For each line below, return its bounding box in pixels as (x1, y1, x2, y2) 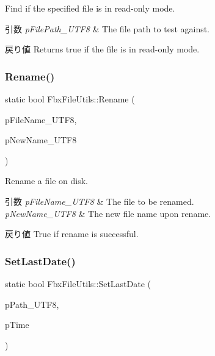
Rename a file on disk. (5, 174, 88, 187)
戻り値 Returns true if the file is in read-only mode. (5, 43, 200, 55)
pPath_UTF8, (5, 297, 59, 310)
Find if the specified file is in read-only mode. (5, 2, 175, 14)
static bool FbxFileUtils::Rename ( (5, 93, 135, 105)
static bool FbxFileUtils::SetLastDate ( (5, 277, 151, 290)
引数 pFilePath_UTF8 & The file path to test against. (5, 22, 210, 35)
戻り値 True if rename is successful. (5, 227, 139, 240)
